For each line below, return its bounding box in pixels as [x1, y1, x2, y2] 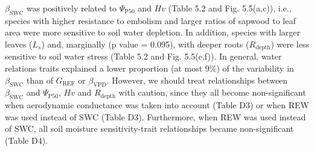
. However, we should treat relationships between [106, 73, 288, 86]
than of [26, 73, 53, 86]
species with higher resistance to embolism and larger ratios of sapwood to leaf [5, 14, 296, 26]
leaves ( [5, 37, 33, 50]
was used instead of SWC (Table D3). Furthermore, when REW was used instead [5, 110, 306, 123]
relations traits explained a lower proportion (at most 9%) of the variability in [5, 62, 294, 75]
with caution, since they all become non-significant [118, 86, 306, 99]
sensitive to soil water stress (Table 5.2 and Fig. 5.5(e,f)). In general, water [5, 50, 282, 63]
